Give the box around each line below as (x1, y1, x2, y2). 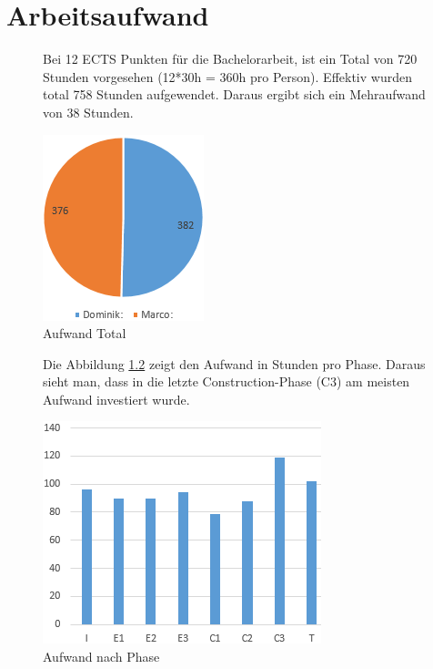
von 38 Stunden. (43, 102, 134, 121)
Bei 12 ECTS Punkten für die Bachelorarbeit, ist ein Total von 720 (43, 49, 418, 68)
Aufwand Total (43, 324, 126, 343)
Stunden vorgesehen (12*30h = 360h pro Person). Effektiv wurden (43, 67, 412, 86)
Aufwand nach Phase (43, 647, 160, 666)
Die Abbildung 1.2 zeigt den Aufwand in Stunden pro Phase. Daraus (43, 354, 426, 373)
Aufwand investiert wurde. (43, 389, 190, 408)
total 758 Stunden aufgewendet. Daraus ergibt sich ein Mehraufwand (43, 85, 426, 104)
